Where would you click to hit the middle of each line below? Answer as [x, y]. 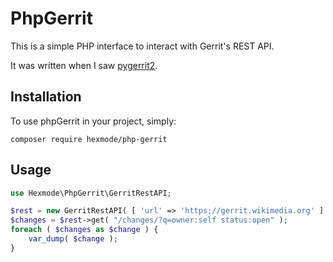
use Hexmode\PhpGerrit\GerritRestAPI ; [91, 193]
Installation [46, 97]
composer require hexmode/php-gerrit [89, 139]
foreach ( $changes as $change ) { [84, 230]
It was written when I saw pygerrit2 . [84, 65]
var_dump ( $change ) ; [73, 239]
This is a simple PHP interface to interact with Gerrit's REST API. [142, 46]
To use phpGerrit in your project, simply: [93, 121]
